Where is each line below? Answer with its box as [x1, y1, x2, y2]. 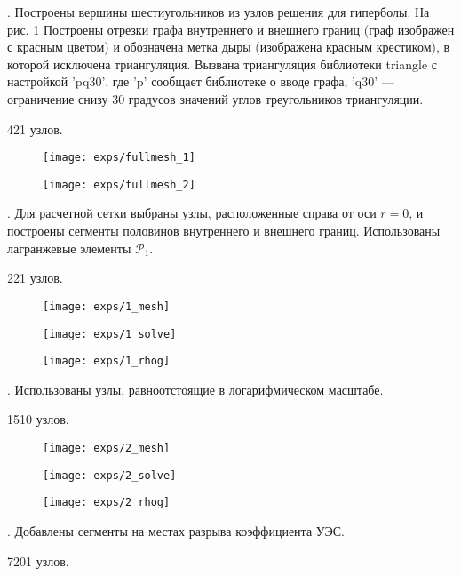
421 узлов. [7, 119, 63, 138]
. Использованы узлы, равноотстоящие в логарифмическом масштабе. [7, 380, 384, 398]
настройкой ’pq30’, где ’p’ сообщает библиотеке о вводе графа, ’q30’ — [7, 72, 394, 91]
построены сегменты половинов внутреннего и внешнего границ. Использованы [7, 221, 441, 240]
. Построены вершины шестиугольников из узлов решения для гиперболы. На [7, 3, 430, 20]
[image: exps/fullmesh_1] [43, 151, 195, 164]
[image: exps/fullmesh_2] [43, 178, 195, 191]
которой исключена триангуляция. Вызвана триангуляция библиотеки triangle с [7, 54, 438, 73]
